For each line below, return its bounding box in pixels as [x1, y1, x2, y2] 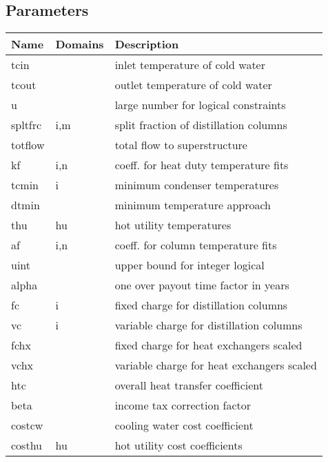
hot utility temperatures [114, 217, 232, 233]
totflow [11, 137, 45, 153]
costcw [11, 417, 43, 434]
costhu [11, 437, 42, 454]
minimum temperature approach [114, 197, 271, 213]
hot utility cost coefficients [114, 437, 243, 454]
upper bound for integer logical [114, 257, 265, 273]
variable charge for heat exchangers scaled [114, 357, 317, 374]
